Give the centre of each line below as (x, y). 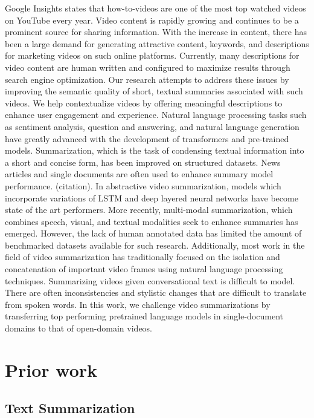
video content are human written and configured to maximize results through (148, 67)
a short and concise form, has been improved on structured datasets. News (143, 162)
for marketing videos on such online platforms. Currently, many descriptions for (152, 55)
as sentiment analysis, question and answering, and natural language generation (152, 126)
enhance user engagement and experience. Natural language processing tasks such (156, 115)
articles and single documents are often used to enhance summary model (139, 174)
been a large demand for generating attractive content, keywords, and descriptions (157, 43)
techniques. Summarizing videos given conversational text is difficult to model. (150, 280)
